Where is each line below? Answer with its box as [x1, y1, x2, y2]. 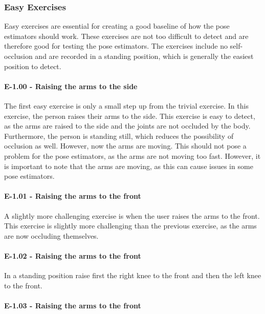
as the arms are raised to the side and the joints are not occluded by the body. [4, 120, 251, 131]
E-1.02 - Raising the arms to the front [4, 250, 141, 261]
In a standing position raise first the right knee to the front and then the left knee [4, 270, 261, 281]
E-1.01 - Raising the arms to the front [4, 191, 141, 201]
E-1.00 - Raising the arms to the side [4, 80, 138, 91]
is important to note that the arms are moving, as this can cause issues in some [4, 160, 253, 171]
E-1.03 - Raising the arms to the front [4, 300, 141, 310]
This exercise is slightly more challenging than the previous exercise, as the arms [4, 220, 257, 231]
